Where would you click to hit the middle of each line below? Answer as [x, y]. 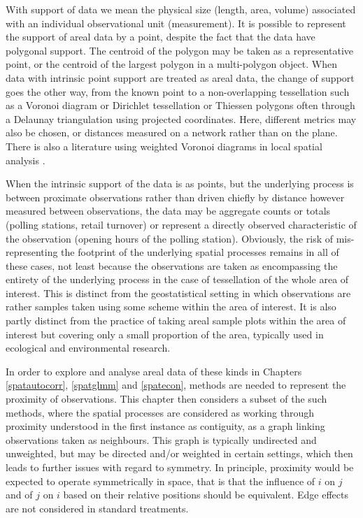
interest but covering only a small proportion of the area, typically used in [165, 334]
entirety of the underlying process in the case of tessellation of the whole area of [177, 279]
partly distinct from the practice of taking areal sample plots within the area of [176, 321]
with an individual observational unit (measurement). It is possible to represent [176, 23]
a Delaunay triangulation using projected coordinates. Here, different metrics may [181, 118]
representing [32, 252]
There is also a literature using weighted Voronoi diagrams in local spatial [164, 146]
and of [19, 495]
